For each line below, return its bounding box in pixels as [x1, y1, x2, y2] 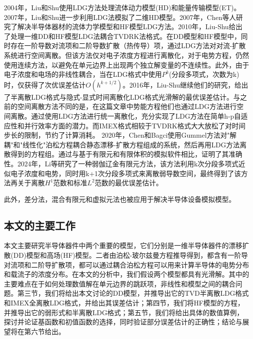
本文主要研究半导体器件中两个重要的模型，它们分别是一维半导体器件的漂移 [4, 240, 242, 250]
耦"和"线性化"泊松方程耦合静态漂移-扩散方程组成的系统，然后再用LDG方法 [4, 139, 240, 149]
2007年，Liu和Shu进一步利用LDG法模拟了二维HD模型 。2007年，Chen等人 [4, 12, 236, 22]
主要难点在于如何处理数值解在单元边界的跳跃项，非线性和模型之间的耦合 [4, 278, 235, 288]
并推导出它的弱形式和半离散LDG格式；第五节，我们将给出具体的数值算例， [4, 307, 244, 317]
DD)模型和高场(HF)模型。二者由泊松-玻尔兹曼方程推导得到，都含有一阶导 [13, 250, 248, 260]
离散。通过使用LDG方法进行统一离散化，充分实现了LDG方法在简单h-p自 [10, 110, 241, 121]
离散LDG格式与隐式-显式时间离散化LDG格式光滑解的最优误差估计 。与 [17, 91, 240, 102]
